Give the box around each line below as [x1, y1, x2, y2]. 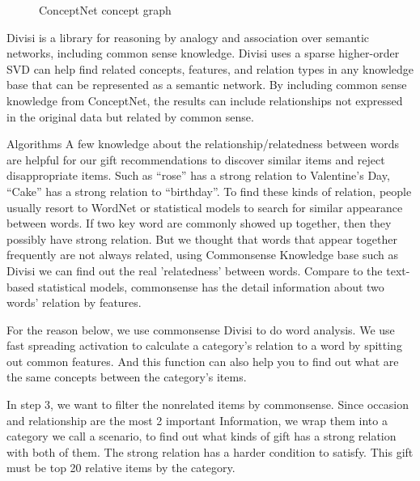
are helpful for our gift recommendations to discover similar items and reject [6, 151, 385, 168]
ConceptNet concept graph [39, 2, 172, 18]
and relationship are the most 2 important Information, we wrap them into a [6, 411, 388, 428]
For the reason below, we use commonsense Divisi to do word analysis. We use [6, 321, 395, 338]
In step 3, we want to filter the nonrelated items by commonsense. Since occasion [6, 396, 409, 413]
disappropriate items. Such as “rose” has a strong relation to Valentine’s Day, [6, 167, 390, 184]
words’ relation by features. [6, 294, 142, 311]
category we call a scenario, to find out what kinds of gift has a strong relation [6, 428, 397, 445]
